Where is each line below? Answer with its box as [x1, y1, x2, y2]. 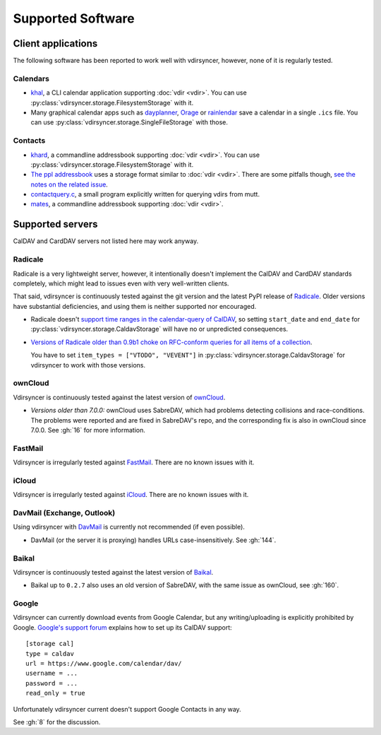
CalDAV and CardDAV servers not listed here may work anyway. [13, 237, 199, 245]
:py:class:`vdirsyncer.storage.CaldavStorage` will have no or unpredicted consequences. [30, 325, 289, 334]
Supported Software [13, 11, 135, 26]
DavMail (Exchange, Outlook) [13, 508, 116, 517]
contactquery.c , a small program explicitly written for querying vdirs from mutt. [30, 190, 260, 199]
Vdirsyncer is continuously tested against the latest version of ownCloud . [13, 393, 226, 401]
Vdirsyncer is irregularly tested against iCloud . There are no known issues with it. [13, 490, 249, 499]
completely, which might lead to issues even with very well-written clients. [13, 279, 229, 288]
